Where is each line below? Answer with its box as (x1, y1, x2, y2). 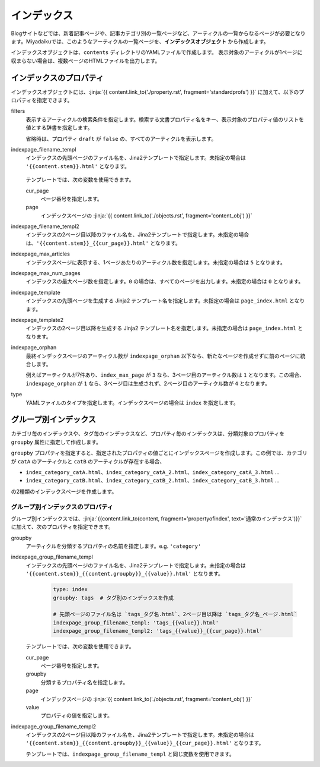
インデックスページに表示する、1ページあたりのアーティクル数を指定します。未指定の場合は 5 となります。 (25, 258, 286, 266)
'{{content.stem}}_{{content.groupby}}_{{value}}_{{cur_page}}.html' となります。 (25, 740, 264, 747)
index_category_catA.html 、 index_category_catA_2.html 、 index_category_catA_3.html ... (25, 468, 280, 475)
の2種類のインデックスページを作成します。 (11, 488, 117, 495)
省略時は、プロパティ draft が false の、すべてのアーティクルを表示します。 (25, 135, 217, 142)
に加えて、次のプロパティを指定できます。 (11, 523, 114, 531)
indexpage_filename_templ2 (11, 223, 79, 230)
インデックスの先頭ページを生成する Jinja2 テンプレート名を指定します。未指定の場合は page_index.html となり (25, 297, 305, 304)
